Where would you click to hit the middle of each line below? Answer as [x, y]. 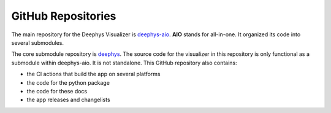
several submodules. [38, 42]
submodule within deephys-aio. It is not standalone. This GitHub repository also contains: [124, 63]
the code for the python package [68, 82]
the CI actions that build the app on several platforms [93, 74]
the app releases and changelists [68, 100]
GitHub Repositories [64, 16]
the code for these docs [57, 91]
